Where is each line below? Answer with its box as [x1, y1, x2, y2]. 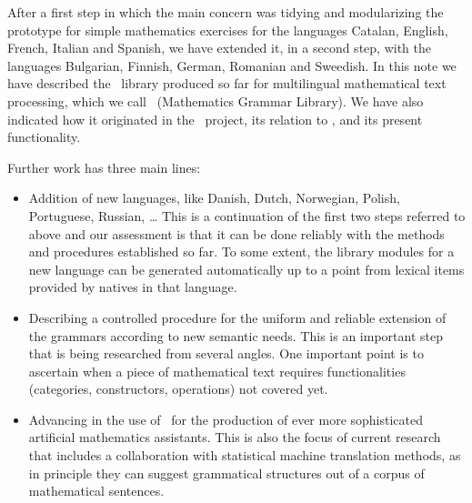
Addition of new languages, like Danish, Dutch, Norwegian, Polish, [28, 188, 400, 207]
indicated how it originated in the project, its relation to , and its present [7, 109, 423, 128]
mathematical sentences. [28, 481, 165, 500]
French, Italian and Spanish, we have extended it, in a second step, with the [7, 38, 431, 57]
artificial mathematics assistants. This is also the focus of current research [28, 428, 441, 447]
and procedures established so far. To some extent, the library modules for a [28, 242, 455, 261]
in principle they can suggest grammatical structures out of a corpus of [28, 463, 425, 482]
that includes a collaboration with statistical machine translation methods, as [28, 446, 461, 465]
